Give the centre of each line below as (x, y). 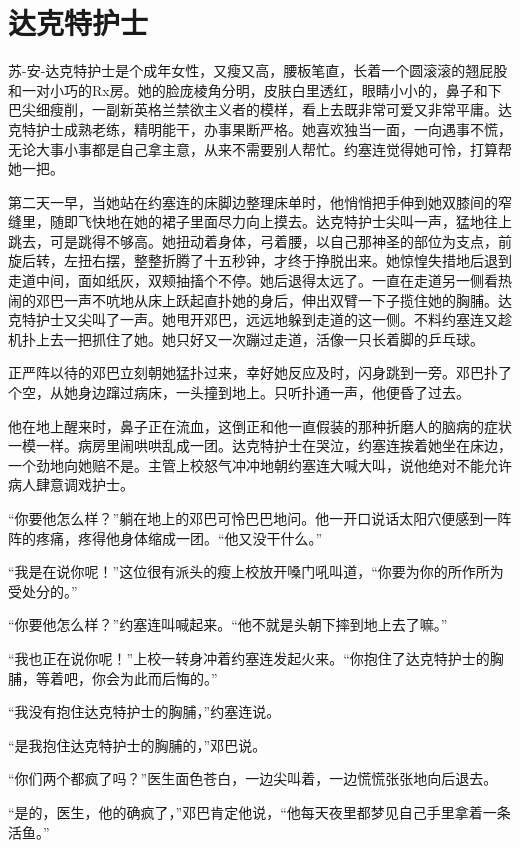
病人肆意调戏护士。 (71, 484)
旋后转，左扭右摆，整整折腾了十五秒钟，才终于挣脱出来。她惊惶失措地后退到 (260, 260)
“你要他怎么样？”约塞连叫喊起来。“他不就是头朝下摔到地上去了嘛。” (228, 624)
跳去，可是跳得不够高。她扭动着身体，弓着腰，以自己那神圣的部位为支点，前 (260, 240)
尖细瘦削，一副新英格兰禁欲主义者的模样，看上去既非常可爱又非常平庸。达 (266, 109)
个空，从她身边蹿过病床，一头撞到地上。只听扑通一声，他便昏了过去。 (239, 392)
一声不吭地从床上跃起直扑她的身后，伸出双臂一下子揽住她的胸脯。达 (287, 299)
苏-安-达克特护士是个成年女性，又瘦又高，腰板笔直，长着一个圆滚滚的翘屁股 (258, 70)
